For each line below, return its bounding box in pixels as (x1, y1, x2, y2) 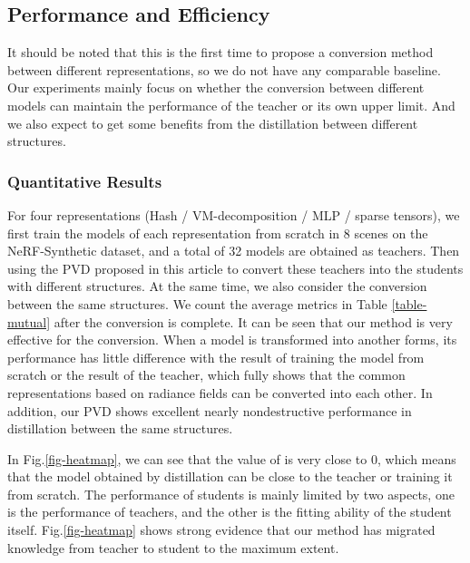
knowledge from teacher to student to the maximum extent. (7, 538, 339, 557)
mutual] (7, 312, 51, 331)
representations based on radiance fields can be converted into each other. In (7, 383, 433, 402)
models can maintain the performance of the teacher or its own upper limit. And (7, 95, 455, 114)
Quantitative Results (7, 170, 162, 192)
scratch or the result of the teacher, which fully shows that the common (7, 365, 406, 384)
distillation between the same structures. (7, 419, 233, 438)
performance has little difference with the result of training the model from (7, 347, 425, 366)
